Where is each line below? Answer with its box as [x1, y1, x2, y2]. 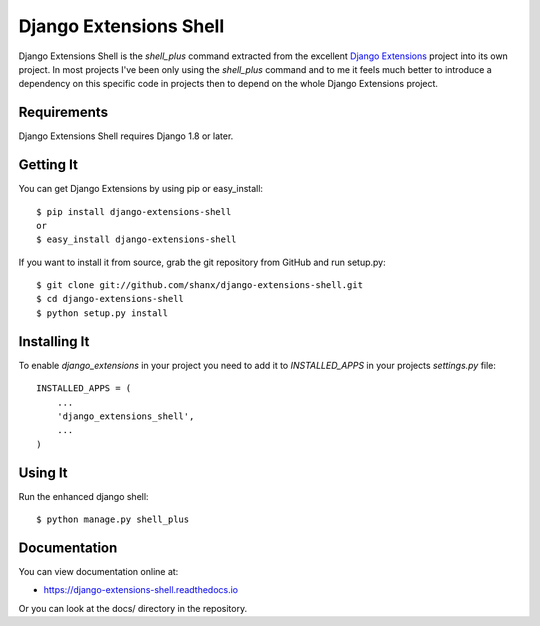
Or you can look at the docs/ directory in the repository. [18, 602, 248, 614]
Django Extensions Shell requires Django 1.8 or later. [18, 130, 234, 142]
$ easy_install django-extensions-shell [36, 234, 237, 245]
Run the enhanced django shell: [18, 490, 149, 502]
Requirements [18, 104, 109, 121]
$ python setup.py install [36, 307, 169, 319]
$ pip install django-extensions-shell [36, 206, 232, 217]
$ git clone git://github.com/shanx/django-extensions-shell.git [36, 280, 364, 291]
